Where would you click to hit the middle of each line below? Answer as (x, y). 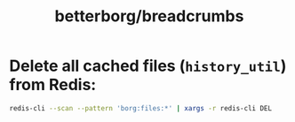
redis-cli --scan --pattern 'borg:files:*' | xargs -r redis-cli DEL (141, 108)
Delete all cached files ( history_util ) (148, 66)
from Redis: (53, 85)
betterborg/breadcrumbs (149, 16)
